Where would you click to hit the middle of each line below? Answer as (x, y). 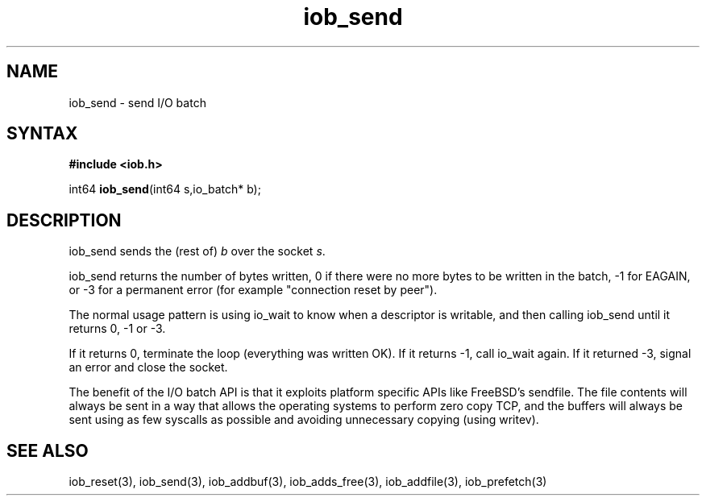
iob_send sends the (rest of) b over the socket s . (197, 251)
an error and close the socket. (148, 367)
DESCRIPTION (64, 220)
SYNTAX (42, 134)
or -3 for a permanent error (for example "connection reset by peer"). (253, 290)
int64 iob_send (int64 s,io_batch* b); (165, 189)
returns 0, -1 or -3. (117, 329)
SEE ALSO (48, 450)
